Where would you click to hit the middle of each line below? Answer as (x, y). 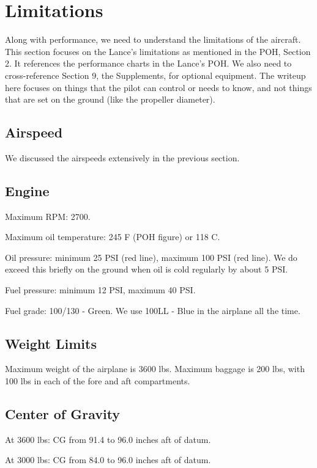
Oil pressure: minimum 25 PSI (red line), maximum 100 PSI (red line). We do (151, 257)
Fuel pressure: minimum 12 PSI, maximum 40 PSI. (100, 290)
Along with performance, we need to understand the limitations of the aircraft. (153, 39)
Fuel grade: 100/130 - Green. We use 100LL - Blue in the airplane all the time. (153, 310)
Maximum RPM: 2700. (48, 216)
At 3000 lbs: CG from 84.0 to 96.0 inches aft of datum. (108, 460)
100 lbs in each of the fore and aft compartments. (98, 381)
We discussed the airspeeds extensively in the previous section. (122, 157)
